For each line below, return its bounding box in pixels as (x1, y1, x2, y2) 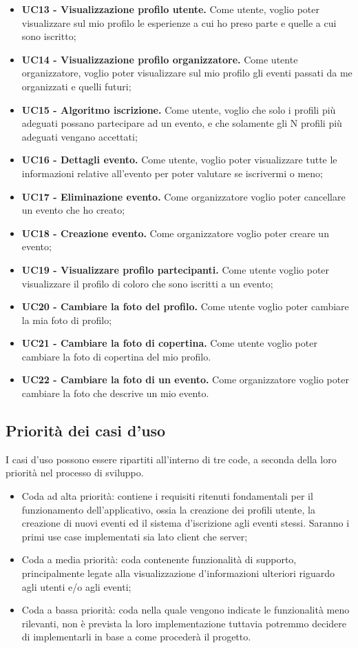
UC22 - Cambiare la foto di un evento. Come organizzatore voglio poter (21, 372, 349, 387)
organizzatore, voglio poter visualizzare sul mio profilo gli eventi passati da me (21, 65, 352, 80)
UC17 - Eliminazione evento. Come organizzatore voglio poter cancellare (21, 189, 346, 203)
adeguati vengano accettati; (21, 129, 138, 143)
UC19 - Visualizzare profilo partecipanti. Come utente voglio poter (21, 262, 330, 276)
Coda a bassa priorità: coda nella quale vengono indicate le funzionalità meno (21, 603, 350, 617)
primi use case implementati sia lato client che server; (21, 529, 248, 543)
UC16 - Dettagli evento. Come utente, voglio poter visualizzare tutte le (21, 152, 337, 167)
